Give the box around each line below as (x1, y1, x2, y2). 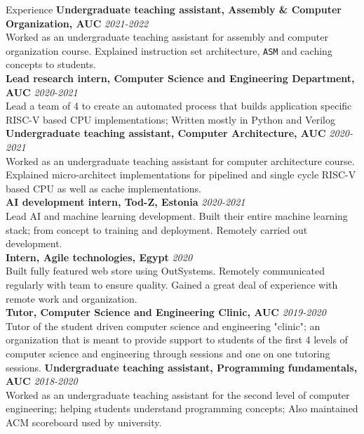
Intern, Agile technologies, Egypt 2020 (6, 249, 193, 264)
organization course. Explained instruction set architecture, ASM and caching (6, 43, 332, 58)
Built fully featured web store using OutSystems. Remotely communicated (6, 263, 325, 278)
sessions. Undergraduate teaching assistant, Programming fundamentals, (6, 360, 358, 374)
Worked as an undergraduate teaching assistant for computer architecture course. (6, 153, 355, 168)
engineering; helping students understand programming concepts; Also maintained (6, 401, 358, 416)
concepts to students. (6, 57, 96, 72)
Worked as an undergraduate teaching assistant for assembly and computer (6, 29, 328, 44)
